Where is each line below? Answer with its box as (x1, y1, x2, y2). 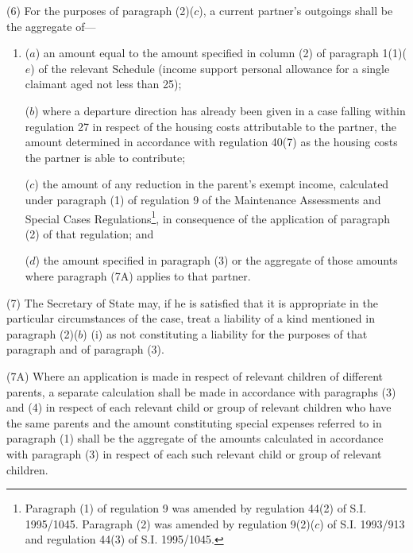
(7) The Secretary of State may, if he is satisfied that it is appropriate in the (6, 294, 378, 311)
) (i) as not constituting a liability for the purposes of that (83, 325, 368, 342)
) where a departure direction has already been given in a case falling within (34, 102, 406, 118)
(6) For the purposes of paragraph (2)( (6, 2, 195, 18)
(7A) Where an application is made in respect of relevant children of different (6, 367, 384, 384)
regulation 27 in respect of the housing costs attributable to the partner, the (25, 118, 396, 134)
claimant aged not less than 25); (25, 75, 182, 92)
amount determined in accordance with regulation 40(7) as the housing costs (25, 133, 398, 150)
